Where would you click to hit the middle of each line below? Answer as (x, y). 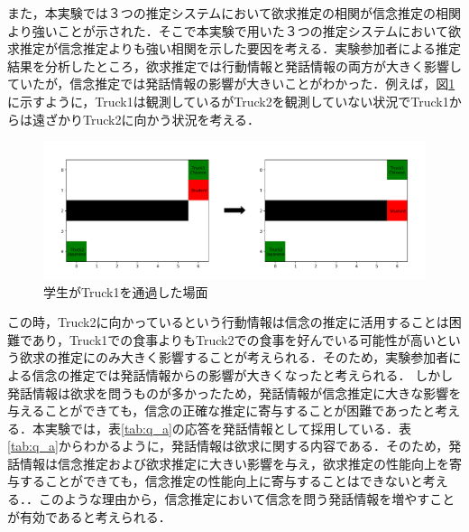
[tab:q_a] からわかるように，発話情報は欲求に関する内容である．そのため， (228, 446)
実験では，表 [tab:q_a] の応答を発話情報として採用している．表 (228, 428)
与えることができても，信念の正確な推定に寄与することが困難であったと (221, 411)
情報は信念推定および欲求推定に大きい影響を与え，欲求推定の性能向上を (234, 463)
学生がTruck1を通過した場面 (126, 291)
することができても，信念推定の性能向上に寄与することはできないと (221, 481)
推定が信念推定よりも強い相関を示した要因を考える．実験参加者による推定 (240, 48)
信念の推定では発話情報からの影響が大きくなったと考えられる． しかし (243, 374)
